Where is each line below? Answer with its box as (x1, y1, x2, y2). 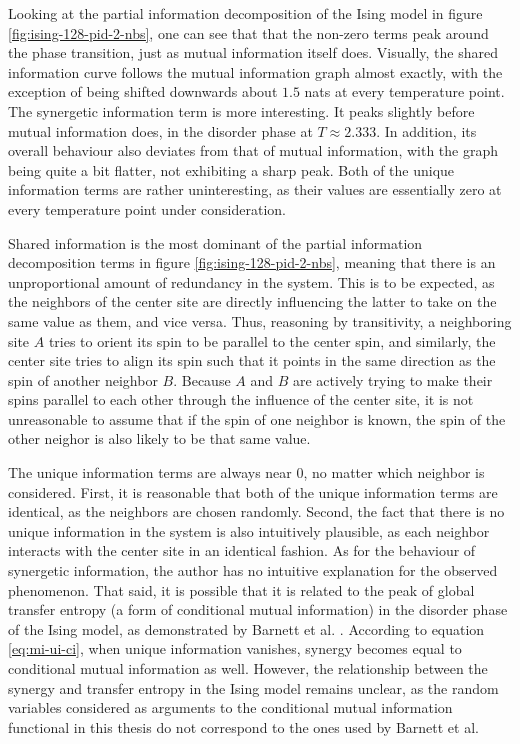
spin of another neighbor (8, 369, 158, 390)
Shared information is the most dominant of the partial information (8, 232, 423, 253)
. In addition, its (376, 120, 477, 141)
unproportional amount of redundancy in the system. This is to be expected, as (8, 271, 495, 292)
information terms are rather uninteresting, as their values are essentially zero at (8, 179, 502, 200)
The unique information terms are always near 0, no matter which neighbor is (8, 462, 485, 483)
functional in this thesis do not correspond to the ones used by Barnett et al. (8, 716, 479, 737)
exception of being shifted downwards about (8, 81, 278, 102)
